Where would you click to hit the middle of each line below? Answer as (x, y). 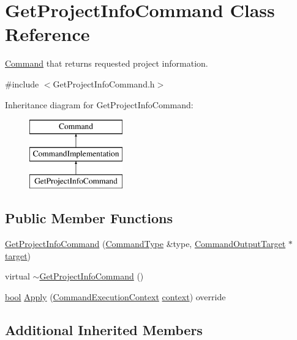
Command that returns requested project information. (107, 63)
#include (22, 83)
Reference (47, 34)
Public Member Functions (89, 218)
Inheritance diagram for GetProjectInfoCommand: (99, 104)
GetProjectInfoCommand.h (104, 83)
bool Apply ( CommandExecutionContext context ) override (115, 297)
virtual (17, 276)
